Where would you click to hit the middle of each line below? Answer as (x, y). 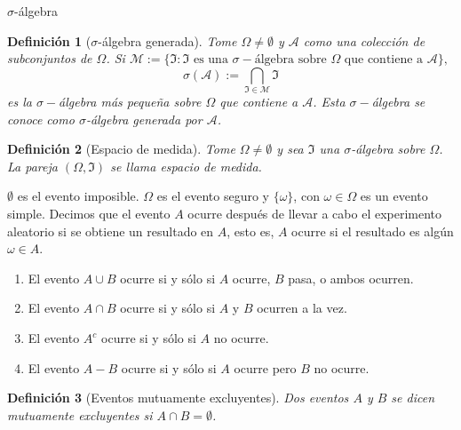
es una (211, 60)
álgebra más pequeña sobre (130, 102)
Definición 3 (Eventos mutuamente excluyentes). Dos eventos (178, 398)
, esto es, (250, 231)
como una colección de (364, 40)
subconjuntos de (50, 58)
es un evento (394, 196)
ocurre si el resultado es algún (373, 231)
